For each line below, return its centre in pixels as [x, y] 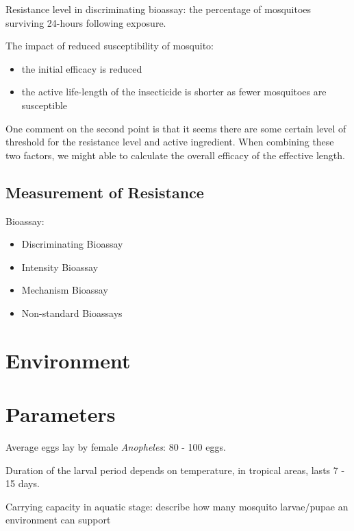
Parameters [61, 414]
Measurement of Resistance [105, 192]
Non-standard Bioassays [72, 312]
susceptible [45, 105]
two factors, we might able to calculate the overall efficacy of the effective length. [175, 155]
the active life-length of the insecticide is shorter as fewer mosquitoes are [174, 92]
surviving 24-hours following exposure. [86, 22]
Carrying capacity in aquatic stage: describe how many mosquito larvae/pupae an [177, 506]
